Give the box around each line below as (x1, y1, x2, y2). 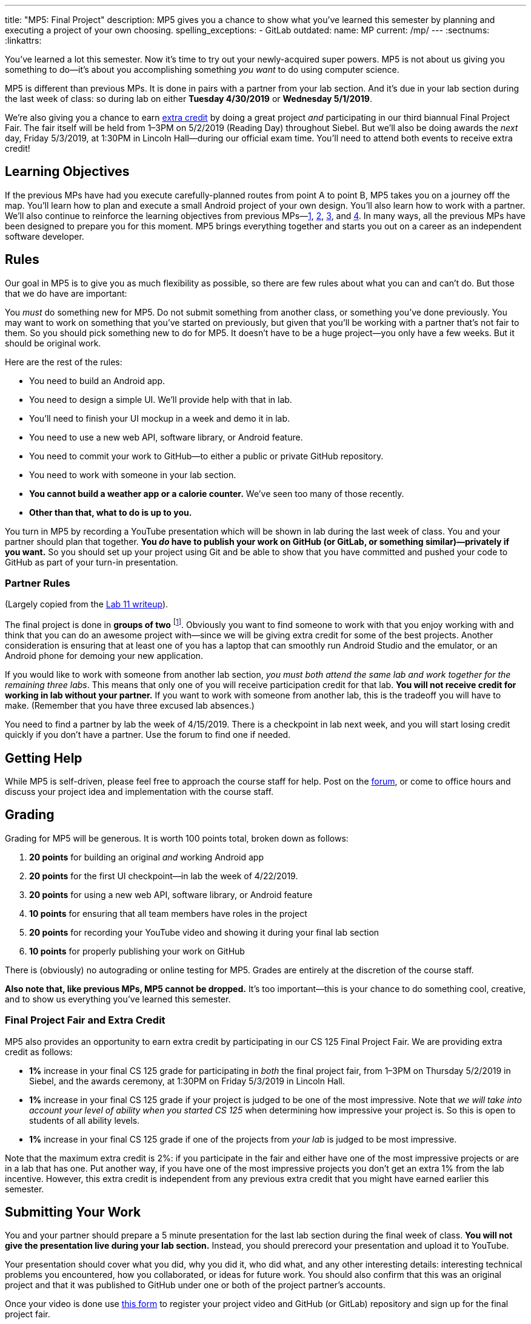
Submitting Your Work (5, 1204, 141, 1220)
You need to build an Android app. (29, 375, 165, 386)
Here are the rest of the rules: (5, 356, 122, 367)
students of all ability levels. (29, 1115, 140, 1126)
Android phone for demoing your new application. (5, 650, 203, 661)
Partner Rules (5, 577, 70, 590)
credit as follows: (5, 1046, 73, 1057)
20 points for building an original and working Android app (29, 851, 264, 862)
